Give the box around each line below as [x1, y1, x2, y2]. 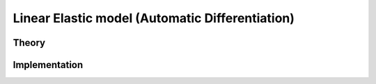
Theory [13, 37, 46, 49]
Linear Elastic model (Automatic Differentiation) [13, 10, 295, 26]
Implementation [13, 59, 84, 71]
